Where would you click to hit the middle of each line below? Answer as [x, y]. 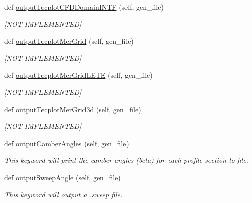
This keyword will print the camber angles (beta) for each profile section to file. [126, 160]
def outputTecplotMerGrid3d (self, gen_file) [73, 109]
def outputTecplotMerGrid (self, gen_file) [69, 41]
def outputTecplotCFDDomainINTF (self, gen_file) [84, 7]
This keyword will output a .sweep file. [64, 194]
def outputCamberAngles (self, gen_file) [67, 143]
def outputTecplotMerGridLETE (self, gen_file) [78, 75]
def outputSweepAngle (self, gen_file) [62, 177]
